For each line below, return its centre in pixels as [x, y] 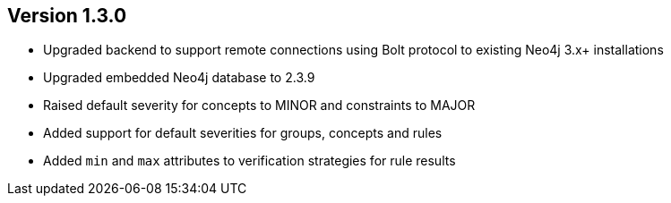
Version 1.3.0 [67, 16]
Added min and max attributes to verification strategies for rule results [249, 161]
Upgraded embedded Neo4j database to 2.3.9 [179, 78]
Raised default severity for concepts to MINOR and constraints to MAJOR [259, 106]
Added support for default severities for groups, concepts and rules [243, 133]
